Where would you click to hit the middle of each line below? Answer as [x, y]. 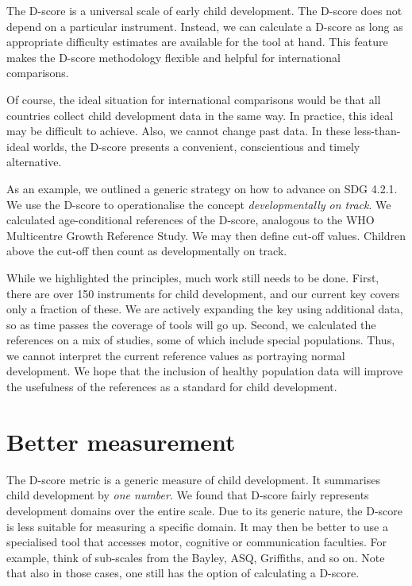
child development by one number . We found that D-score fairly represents [188, 495]
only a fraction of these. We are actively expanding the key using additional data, [205, 309]
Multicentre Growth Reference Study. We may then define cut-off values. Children [206, 235]
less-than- [377, 131]
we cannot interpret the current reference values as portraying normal [176, 355]
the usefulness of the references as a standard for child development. [172, 387]
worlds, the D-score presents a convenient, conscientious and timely [196, 146]
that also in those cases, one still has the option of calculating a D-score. [183, 573]
